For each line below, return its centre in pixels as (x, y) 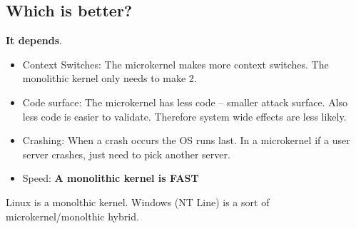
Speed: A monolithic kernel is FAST (111, 178)
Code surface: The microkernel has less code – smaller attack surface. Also (185, 102)
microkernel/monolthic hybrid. (72, 216)
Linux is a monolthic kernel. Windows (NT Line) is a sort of (138, 202)
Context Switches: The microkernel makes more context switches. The (176, 64)
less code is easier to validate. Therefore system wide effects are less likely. (184, 116)
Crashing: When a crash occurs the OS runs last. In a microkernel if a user (186, 140)
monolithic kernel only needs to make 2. (110, 78)
